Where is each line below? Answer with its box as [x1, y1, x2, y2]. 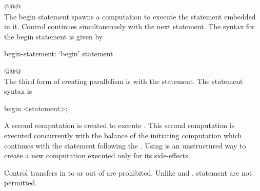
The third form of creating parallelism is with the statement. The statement [4, 75, 243, 86]
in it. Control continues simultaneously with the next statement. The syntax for [4, 21, 255, 32]
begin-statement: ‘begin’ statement [4, 48, 113, 59]
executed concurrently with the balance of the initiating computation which [4, 130, 242, 140]
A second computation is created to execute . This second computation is [4, 120, 235, 131]
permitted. [4, 177, 37, 188]
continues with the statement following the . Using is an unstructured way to [4, 140, 246, 151]
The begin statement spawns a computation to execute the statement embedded [4, 11, 256, 22]
